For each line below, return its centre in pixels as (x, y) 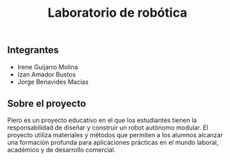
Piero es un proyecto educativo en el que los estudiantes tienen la (102, 121)
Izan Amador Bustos (46, 74)
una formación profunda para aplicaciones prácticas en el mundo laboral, (113, 143)
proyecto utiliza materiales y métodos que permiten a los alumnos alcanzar (115, 135)
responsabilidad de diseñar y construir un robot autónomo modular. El (108, 128)
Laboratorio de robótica (117, 13)
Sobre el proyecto (46, 103)
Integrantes (33, 50)
